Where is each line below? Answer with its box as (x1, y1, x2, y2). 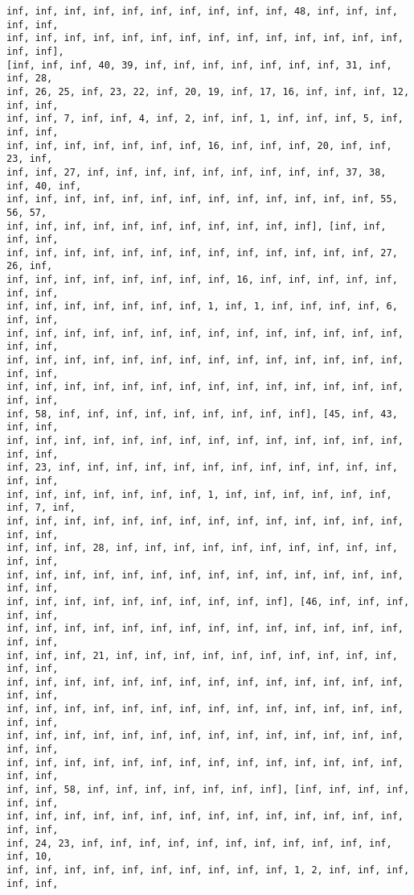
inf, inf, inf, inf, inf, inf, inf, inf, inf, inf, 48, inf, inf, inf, (6, 6, 398, 17)
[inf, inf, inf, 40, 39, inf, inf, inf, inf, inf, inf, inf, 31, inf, (6, 59, 392, 71)
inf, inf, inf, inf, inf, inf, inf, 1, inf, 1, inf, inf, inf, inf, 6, (6, 300, 398, 313)
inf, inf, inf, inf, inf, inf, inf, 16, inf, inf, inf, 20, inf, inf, (6, 139, 392, 151)
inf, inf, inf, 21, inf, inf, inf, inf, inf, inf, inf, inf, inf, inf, (6, 649, 398, 661)
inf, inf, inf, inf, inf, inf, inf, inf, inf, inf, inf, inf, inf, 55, (6, 193, 398, 205)
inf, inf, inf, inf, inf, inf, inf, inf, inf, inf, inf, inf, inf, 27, (6, 247, 398, 259)
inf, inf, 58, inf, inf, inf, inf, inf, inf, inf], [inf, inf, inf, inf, (6, 784, 410, 796)
